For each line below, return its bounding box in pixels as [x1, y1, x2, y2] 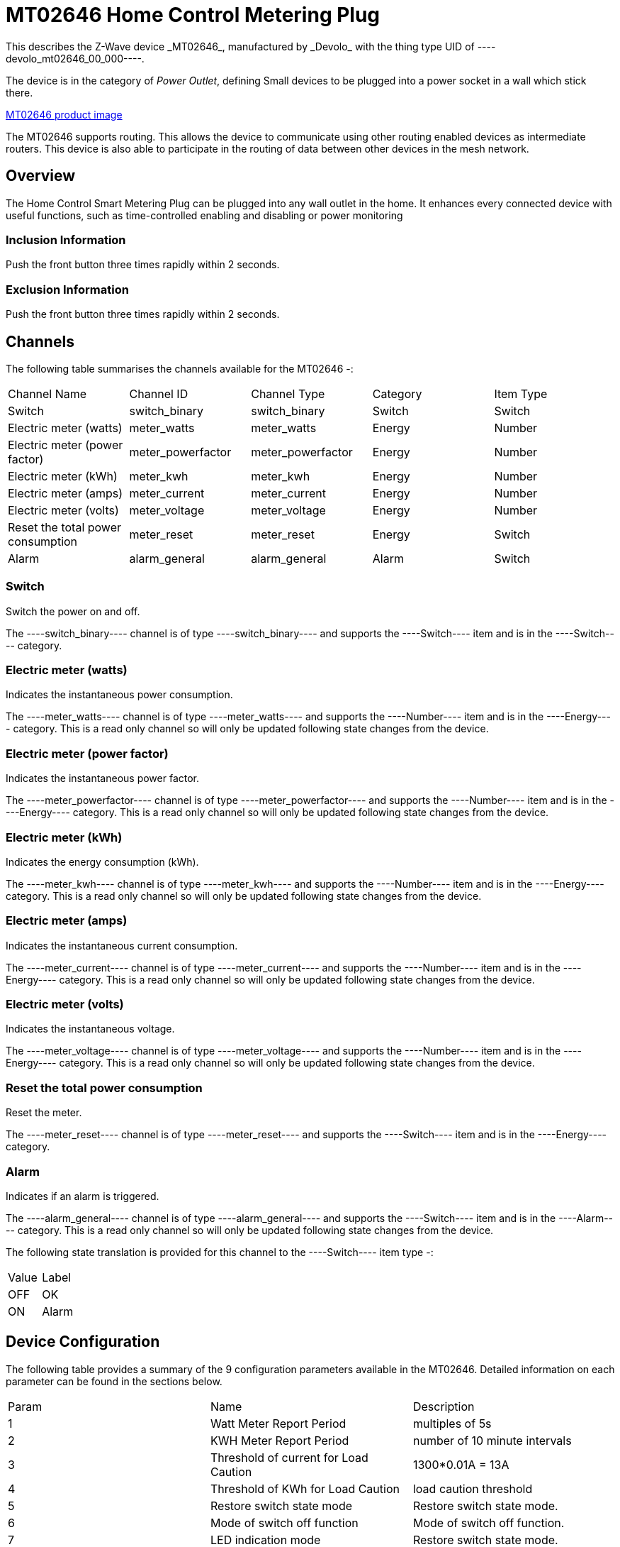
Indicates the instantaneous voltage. [6, 1023, 175, 1035]
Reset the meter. [6, 1106, 82, 1119]
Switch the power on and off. [6, 605, 140, 617]
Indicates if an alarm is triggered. [6, 1189, 159, 1202]
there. [6, 86, 33, 99]
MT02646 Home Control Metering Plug [6, 3, 381, 27]
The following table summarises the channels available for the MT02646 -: [6, 362, 354, 375]
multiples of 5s [412, 1416, 492, 1431]
